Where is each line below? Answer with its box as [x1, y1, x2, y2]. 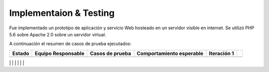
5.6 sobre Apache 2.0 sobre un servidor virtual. [9, 31, 107, 37]
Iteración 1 [209, 50, 234, 57]
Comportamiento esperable [136, 50, 204, 57]
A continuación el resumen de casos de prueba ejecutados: [9, 41, 132, 47]
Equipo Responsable [35, 50, 85, 57]
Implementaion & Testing [9, 7, 115, 18]
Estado [12, 50, 29, 57]
